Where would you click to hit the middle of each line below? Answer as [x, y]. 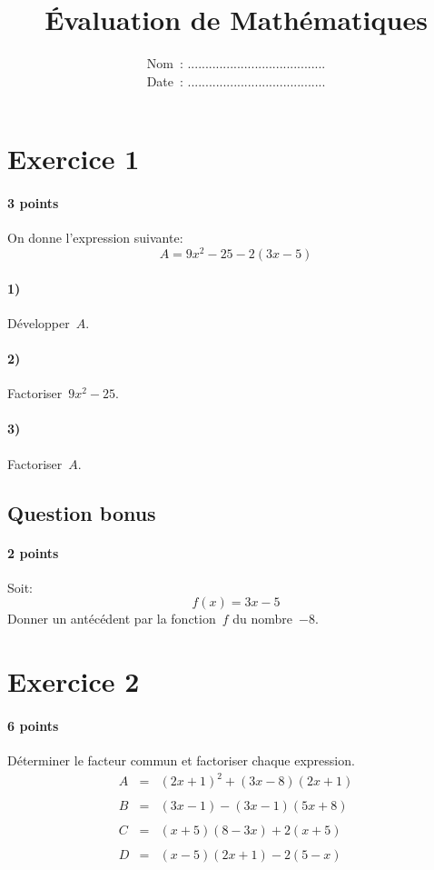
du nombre [263, 619]
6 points [33, 725]
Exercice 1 [74, 159]
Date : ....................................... [236, 80]
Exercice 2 [74, 681]
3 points [33, 203]
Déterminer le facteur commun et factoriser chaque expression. [181, 760]
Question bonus [82, 512]
